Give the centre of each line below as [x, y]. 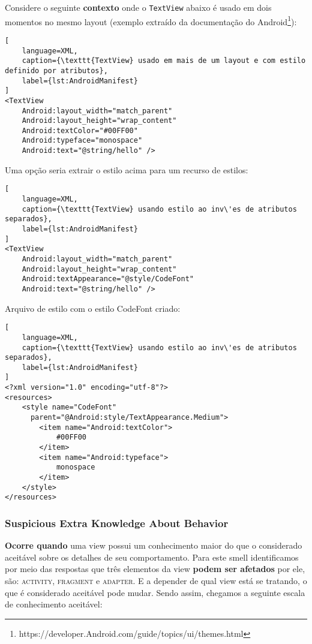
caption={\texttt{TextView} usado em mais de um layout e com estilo [164, 61]
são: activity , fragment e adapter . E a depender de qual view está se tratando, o [156, 580]
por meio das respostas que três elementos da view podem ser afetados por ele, [155, 569]
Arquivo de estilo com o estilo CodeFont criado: [93, 308]
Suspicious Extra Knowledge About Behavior [117, 523]
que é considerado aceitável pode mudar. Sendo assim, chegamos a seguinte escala [155, 592]
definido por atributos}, [56, 70]
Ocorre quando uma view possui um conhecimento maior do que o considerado [154, 545]
